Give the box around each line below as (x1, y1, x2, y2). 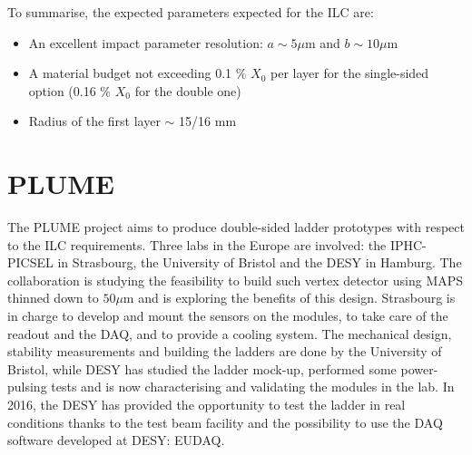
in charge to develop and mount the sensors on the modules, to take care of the (7, 306, 448, 325)
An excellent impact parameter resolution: (28, 33, 263, 52)
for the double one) (134, 81, 241, 100)
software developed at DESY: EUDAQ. (7, 431, 225, 450)
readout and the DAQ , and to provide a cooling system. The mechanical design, (7, 324, 452, 343)
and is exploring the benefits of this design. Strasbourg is (138, 288, 456, 307)
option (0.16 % (28, 81, 112, 100)
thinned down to (7, 288, 99, 307)
